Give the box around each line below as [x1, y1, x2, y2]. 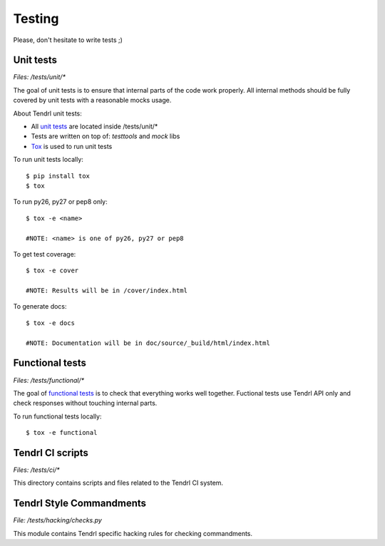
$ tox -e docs [26, 319, 75, 327]
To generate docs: [13, 302, 67, 311]
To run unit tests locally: [13, 155, 83, 164]
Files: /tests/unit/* [13, 73, 66, 81]
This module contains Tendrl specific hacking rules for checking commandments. [13, 529, 253, 537]
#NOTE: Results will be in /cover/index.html [26, 287, 188, 295]
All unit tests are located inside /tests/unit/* [31, 122, 158, 131]
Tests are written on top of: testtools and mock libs [31, 132, 180, 140]
